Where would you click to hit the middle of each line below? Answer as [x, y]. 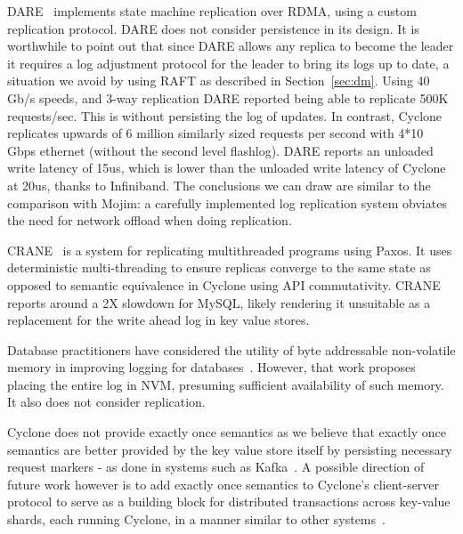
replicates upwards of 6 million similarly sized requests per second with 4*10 [215, 133]
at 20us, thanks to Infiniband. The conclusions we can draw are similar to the [219, 185]
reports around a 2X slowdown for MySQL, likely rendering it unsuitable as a [219, 302]
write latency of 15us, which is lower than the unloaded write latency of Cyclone [227, 168]
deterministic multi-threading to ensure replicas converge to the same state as [219, 267]
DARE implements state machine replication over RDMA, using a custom [212, 11]
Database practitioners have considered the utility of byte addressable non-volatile [231, 349]
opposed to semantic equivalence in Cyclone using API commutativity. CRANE [224, 284]
